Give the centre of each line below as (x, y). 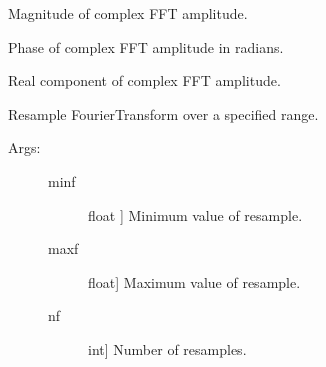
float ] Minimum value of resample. (195, 214)
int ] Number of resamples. (167, 348)
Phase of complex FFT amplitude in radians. (146, 46)
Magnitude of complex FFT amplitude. (128, 13)
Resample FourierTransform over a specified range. (163, 113)
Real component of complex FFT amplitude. (144, 80)
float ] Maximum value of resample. (194, 281)
